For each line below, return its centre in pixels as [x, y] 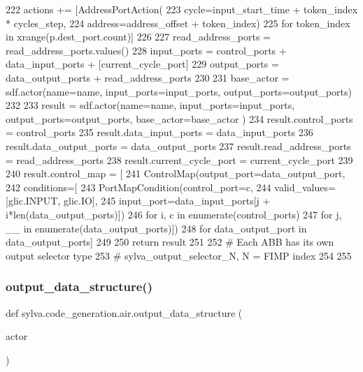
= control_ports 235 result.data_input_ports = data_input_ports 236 [159, 132]
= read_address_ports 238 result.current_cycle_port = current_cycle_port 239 [179, 159]
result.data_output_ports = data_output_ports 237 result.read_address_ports [178, 146]
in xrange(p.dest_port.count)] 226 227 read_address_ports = [138, 37]
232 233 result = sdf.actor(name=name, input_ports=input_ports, [150, 105]
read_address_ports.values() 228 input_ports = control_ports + [146, 50]
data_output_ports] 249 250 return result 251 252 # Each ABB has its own [170, 242]
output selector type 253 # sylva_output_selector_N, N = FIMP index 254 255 [179, 255]
